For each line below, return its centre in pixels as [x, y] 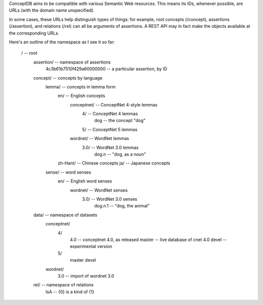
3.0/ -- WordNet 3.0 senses [110, 199]
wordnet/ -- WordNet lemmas [99, 139]
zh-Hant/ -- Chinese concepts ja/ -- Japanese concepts [114, 163]
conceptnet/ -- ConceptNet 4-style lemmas [114, 104]
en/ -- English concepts [82, 96]
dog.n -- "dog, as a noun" [120, 154]
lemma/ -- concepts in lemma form [81, 87]
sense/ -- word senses [68, 172]
